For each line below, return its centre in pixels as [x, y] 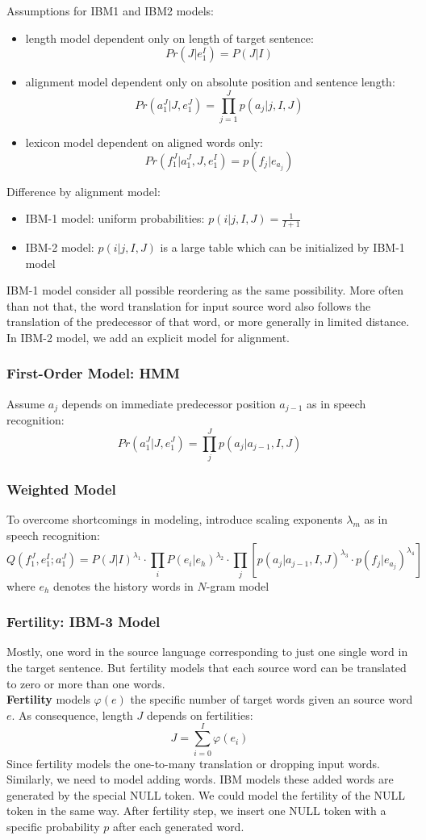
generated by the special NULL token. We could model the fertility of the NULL [206, 794]
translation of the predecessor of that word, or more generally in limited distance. [208, 322]
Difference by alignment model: [84, 191]
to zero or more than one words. [86, 683]
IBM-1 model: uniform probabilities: [115, 218]
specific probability [53, 826]
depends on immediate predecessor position [169, 403]
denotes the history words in [123, 585]
